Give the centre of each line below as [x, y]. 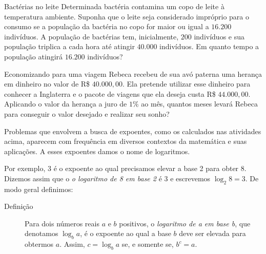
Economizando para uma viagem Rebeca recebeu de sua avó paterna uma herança [133, 73]
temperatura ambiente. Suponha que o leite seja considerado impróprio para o [127, 16]
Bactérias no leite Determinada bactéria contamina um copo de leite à [114, 6]
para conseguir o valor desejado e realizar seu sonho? [87, 113]
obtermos [39, 244]
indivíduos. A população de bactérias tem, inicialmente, [91, 36]
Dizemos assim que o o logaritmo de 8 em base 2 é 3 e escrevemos [107, 178]
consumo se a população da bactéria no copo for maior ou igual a [107, 26]
